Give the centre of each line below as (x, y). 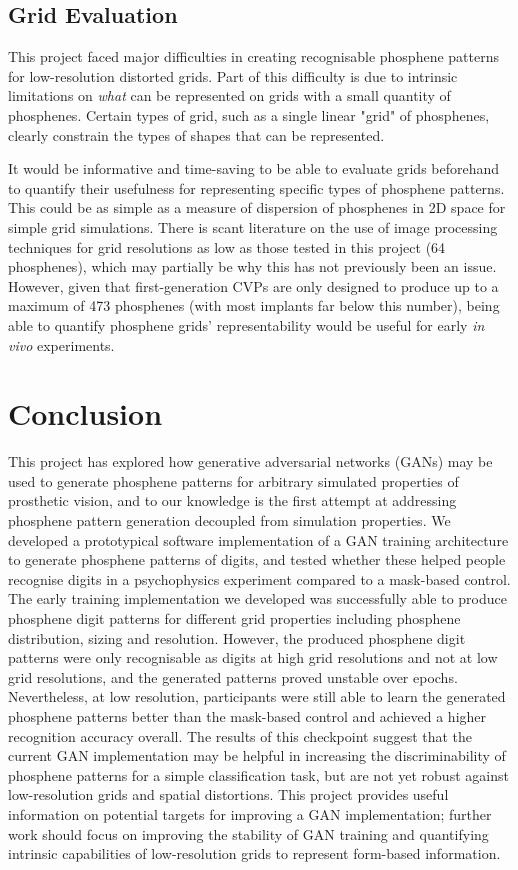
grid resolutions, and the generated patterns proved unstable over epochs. (233, 676)
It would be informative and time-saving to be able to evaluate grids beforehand (254, 168)
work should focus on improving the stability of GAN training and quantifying (248, 833)
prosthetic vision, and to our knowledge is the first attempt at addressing (232, 500)
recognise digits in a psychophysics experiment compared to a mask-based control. (259, 578)
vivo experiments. (61, 344)
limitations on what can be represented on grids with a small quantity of (229, 95)
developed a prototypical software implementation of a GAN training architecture (258, 539)
